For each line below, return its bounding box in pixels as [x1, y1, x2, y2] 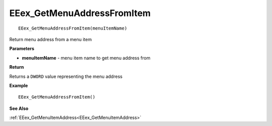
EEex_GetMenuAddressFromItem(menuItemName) [18, 25, 127, 31]
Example [9, 82, 28, 88]
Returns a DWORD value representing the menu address [9, 73, 123, 79]
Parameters [9, 46, 35, 52]
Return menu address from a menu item [9, 36, 92, 42]
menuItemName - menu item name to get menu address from [22, 55, 151, 61]
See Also [9, 105, 29, 111]
